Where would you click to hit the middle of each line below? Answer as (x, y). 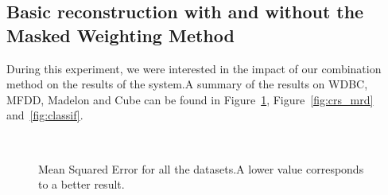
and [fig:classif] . (45, 115)
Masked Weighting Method (120, 35)
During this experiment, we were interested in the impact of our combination (194, 68)
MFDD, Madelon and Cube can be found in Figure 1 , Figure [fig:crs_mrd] (190, 99)
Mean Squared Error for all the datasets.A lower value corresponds (201, 168)
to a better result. (81, 184)
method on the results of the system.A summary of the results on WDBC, (187, 84)
